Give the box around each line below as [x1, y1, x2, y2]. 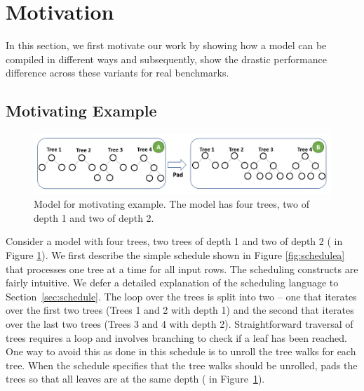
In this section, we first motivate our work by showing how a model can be [6, 38, 327, 53]
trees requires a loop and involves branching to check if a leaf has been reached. [6, 330, 347, 345]
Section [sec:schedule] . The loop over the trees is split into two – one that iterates [6, 289, 357, 303]
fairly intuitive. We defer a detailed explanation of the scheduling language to [6, 275, 339, 290]
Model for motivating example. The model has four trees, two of [34, 197, 310, 211]
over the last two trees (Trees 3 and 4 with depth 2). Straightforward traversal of [6, 316, 353, 331]
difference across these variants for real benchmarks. [6, 65, 229, 80]
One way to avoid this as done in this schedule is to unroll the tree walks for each [6, 344, 356, 359]
